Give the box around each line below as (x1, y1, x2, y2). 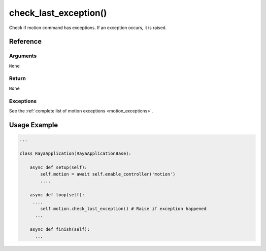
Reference (9, 37, 42, 46)
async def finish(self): (30, 227, 90, 232)
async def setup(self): (30, 164, 87, 170)
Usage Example (9, 121, 58, 129)
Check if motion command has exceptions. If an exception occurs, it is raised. (9, 25, 167, 31)
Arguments (9, 52, 37, 59)
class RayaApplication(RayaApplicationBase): (19, 150, 132, 156)
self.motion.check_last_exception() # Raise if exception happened (40, 206, 207, 212)
